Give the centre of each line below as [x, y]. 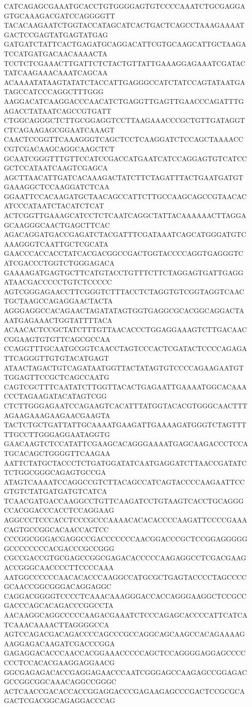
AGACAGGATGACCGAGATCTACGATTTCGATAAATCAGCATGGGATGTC [125, 234]
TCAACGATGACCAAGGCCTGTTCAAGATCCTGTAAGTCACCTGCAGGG [124, 500]
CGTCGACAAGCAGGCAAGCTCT [59, 148]
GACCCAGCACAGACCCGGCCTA [59, 605]
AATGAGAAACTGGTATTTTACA [58, 320]
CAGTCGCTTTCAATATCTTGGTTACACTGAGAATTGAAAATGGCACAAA [125, 386]
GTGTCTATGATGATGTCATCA [55, 491]
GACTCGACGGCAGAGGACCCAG [60, 700]
